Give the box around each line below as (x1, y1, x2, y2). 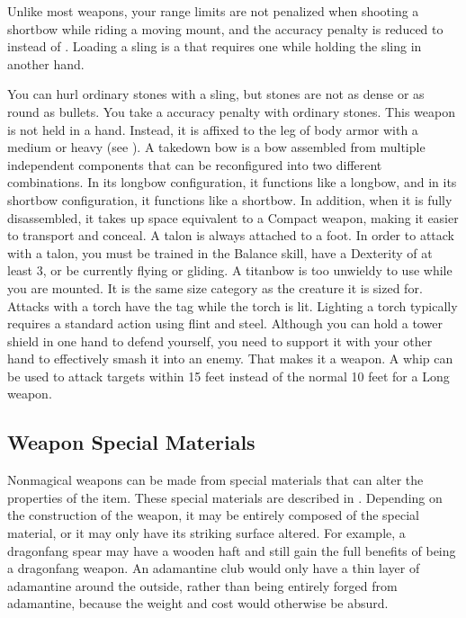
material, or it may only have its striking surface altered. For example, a (7, 524, 406, 542)
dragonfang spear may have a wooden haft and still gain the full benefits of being (7, 541, 456, 560)
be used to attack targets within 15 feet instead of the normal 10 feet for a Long (7, 366, 450, 385)
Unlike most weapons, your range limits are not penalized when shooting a (7, 2, 419, 20)
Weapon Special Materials (7, 428, 255, 456)
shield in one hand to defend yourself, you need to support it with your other (7, 331, 433, 350)
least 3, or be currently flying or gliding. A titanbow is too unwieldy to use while (7, 261, 453, 280)
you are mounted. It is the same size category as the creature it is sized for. (7, 278, 423, 297)
